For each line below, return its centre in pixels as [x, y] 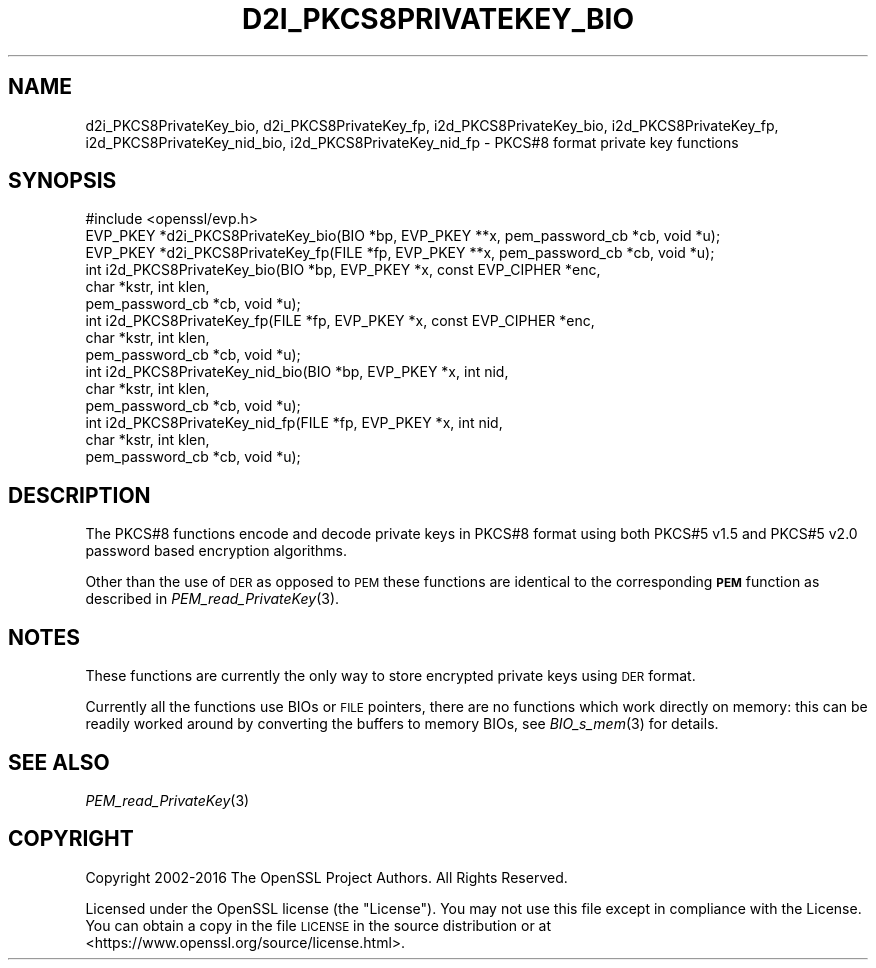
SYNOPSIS [62, 181]
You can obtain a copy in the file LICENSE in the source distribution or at [318, 925]
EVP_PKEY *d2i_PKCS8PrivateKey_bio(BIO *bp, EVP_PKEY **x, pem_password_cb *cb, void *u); [403, 236]
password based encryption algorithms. [216, 551]
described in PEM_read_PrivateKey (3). [212, 599]
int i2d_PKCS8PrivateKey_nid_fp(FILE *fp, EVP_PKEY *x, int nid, [294, 423]
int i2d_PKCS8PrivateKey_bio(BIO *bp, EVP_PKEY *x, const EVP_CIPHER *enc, [343, 270]
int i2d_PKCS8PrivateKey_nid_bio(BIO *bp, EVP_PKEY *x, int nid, [297, 372]
